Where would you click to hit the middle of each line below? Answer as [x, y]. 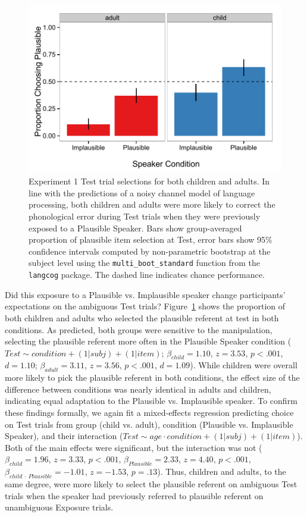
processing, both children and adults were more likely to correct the [152, 204]
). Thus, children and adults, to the [222, 471]
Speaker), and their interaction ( [64, 436]
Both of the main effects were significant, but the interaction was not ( [134, 447]
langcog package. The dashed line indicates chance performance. [147, 275]
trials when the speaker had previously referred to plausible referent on [134, 495]
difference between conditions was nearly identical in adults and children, [138, 389]
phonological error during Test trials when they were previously [145, 216]
